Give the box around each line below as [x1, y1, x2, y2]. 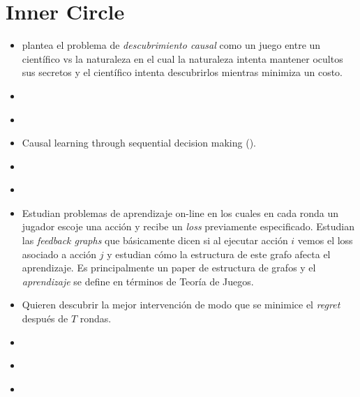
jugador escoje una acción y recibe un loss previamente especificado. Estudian [22, 219, 354, 234]
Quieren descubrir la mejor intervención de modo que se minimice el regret [22, 297, 340, 312]
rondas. [80, 311, 112, 326]
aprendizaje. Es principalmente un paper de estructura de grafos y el [22, 260, 316, 275]
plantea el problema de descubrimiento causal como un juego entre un [22, 38, 321, 52]
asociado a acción [22, 246, 97, 261]
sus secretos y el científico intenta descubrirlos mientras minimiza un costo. [22, 65, 343, 80]
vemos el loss [297, 233, 353, 248]
